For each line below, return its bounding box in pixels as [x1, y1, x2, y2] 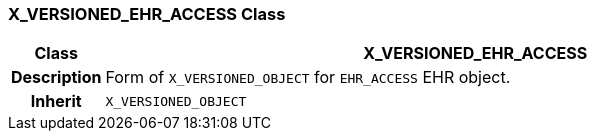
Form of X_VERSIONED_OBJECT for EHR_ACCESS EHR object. [105, 67, 511, 88]
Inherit [30, 91, 82, 112]
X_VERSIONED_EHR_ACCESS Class [8, 4, 286, 24]
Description [11, 67, 102, 88]
